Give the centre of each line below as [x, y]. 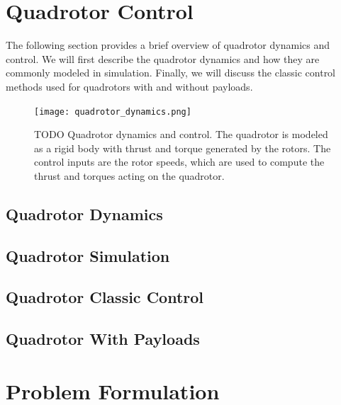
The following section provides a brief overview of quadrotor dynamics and [168, 45]
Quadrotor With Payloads [103, 339]
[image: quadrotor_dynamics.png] [113, 112]
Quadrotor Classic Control [105, 297]
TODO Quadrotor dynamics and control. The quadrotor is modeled [181, 134]
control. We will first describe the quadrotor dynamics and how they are [163, 58]
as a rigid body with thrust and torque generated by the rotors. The [183, 148]
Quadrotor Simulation [88, 255]
